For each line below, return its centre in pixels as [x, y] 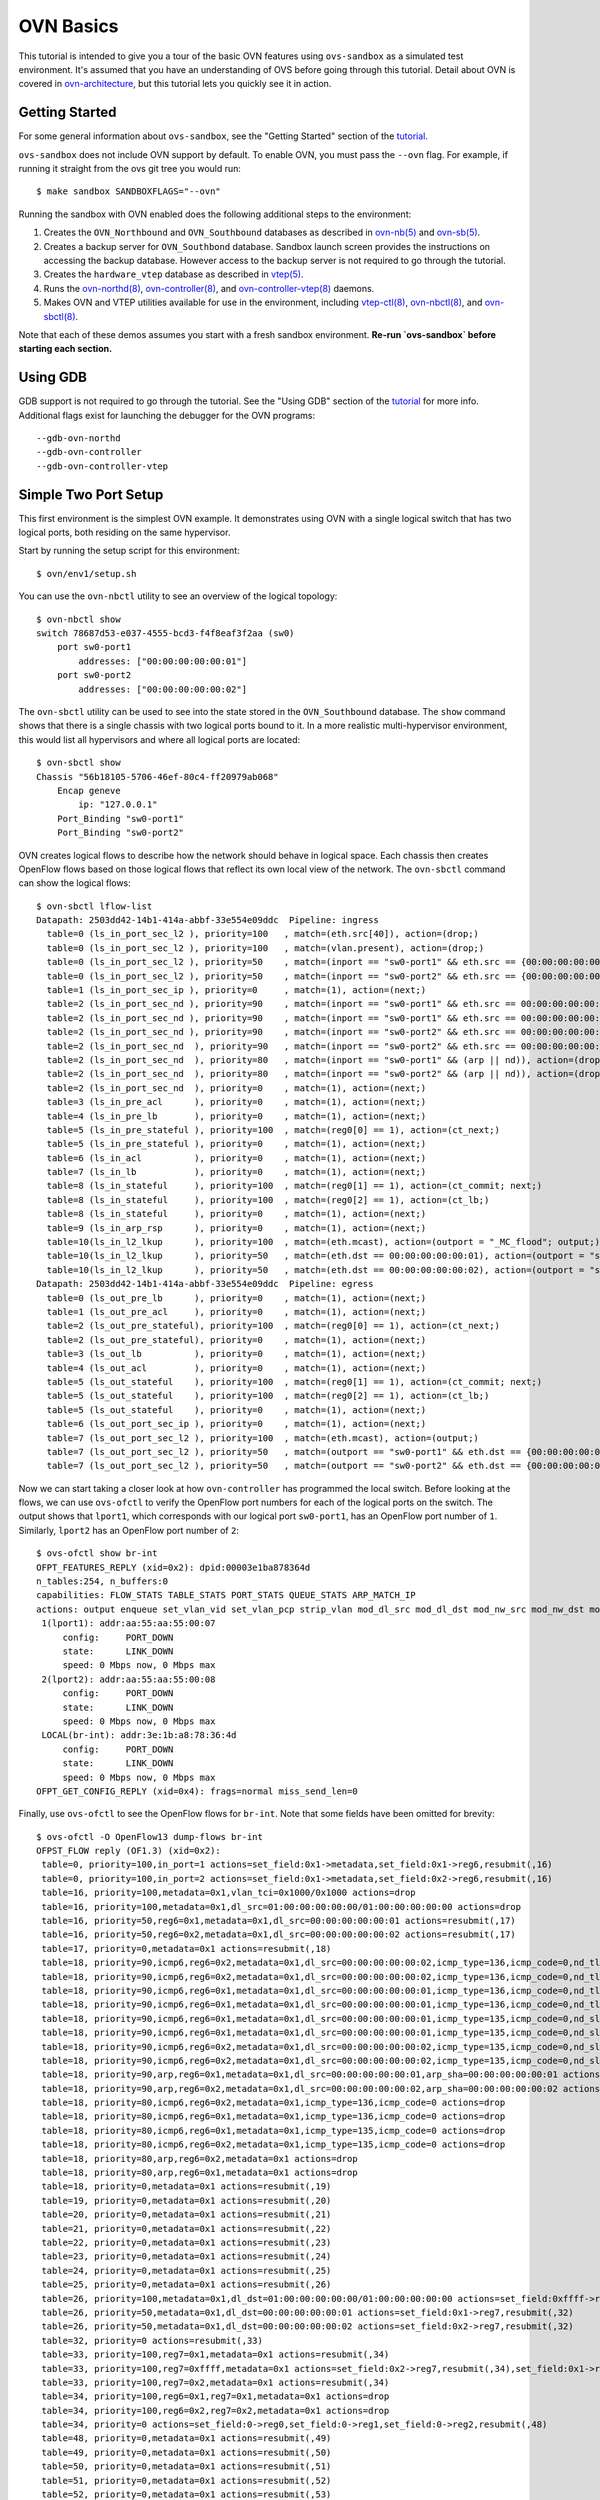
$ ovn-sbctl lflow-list [94, 906]
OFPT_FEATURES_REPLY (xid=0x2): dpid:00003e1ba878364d [173, 1567]
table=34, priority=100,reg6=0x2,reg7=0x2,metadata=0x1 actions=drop [215, 2410]
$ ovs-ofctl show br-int [97, 1553]
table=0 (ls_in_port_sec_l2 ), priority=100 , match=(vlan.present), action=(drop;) [265, 948]
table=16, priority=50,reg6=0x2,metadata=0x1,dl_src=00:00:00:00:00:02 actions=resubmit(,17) [279, 1934]
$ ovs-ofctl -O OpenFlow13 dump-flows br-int [150, 1836]
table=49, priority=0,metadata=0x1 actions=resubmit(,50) [186, 2452]
